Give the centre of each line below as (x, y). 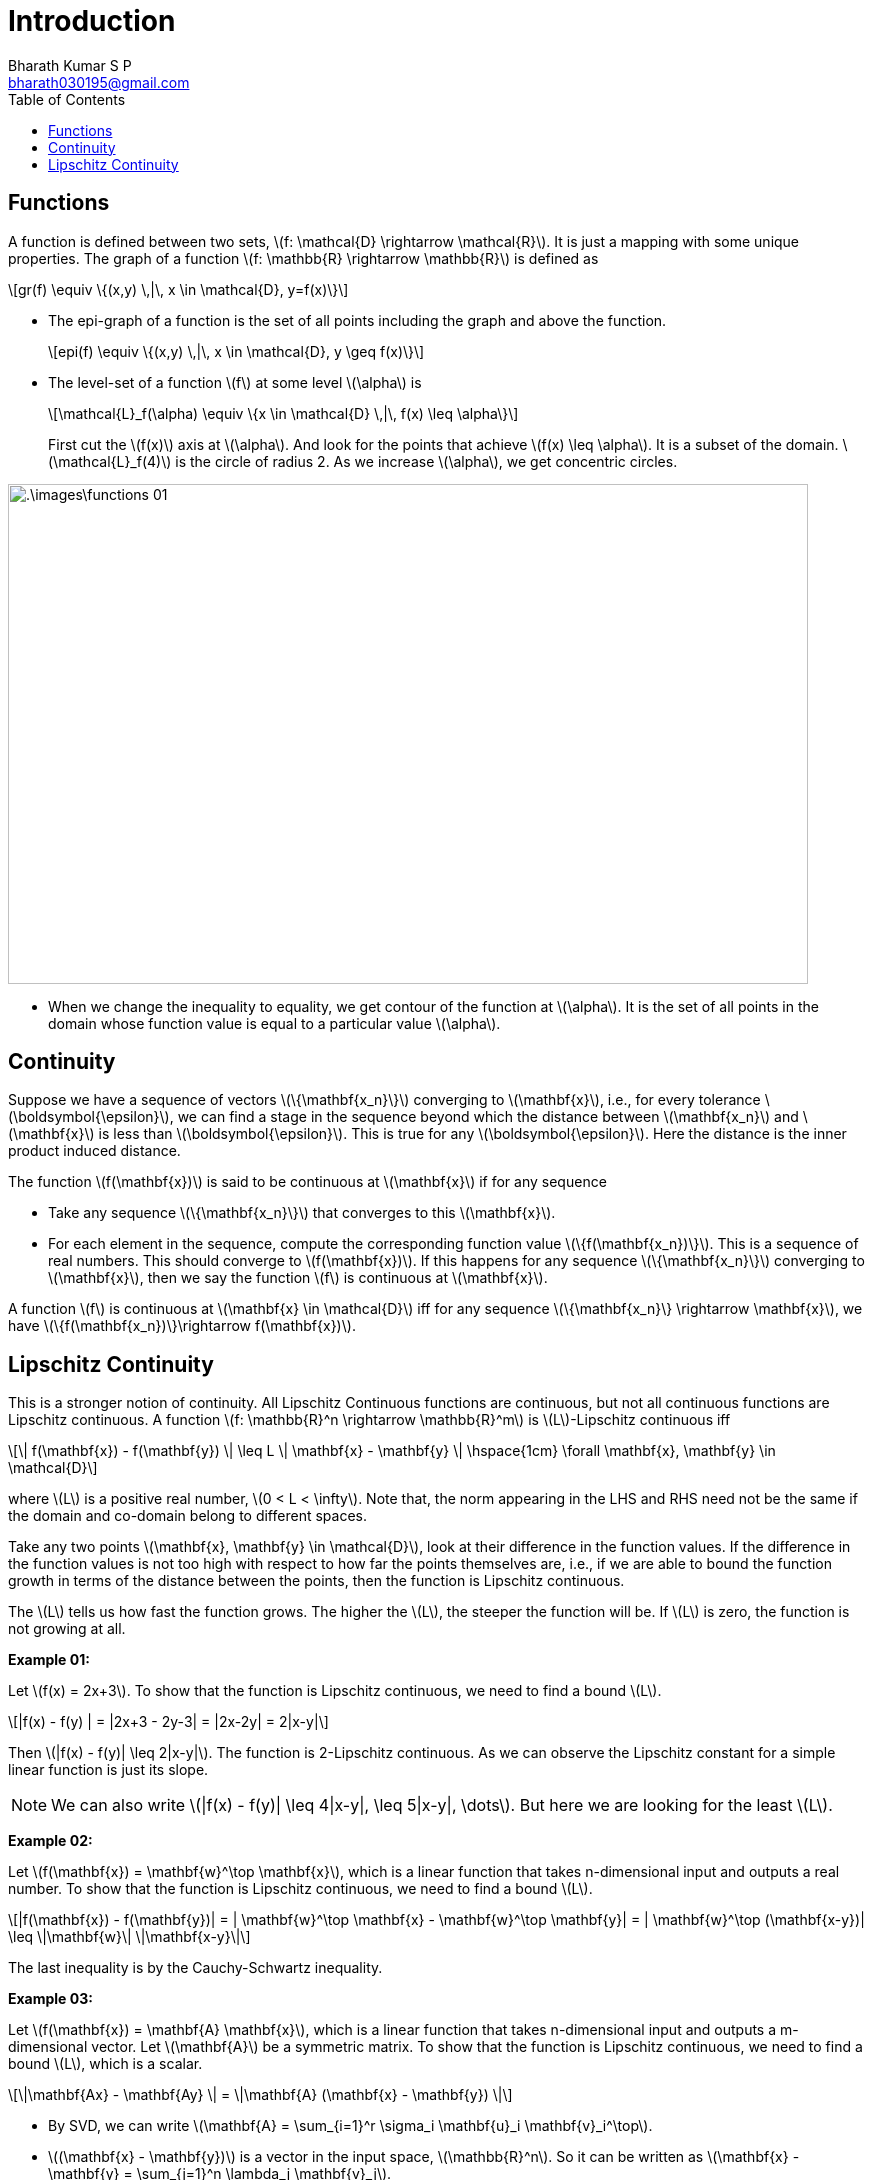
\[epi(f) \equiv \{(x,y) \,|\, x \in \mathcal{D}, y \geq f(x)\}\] (236, 351)
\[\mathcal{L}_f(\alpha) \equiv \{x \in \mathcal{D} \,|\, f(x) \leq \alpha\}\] (283, 413)
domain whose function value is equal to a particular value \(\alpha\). (274, 1023)
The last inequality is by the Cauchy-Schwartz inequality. (195, 1968)
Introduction (92, 21)
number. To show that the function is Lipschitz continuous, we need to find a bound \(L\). (300, 1889)
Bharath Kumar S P (70, 65)
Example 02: (50, 1841)
